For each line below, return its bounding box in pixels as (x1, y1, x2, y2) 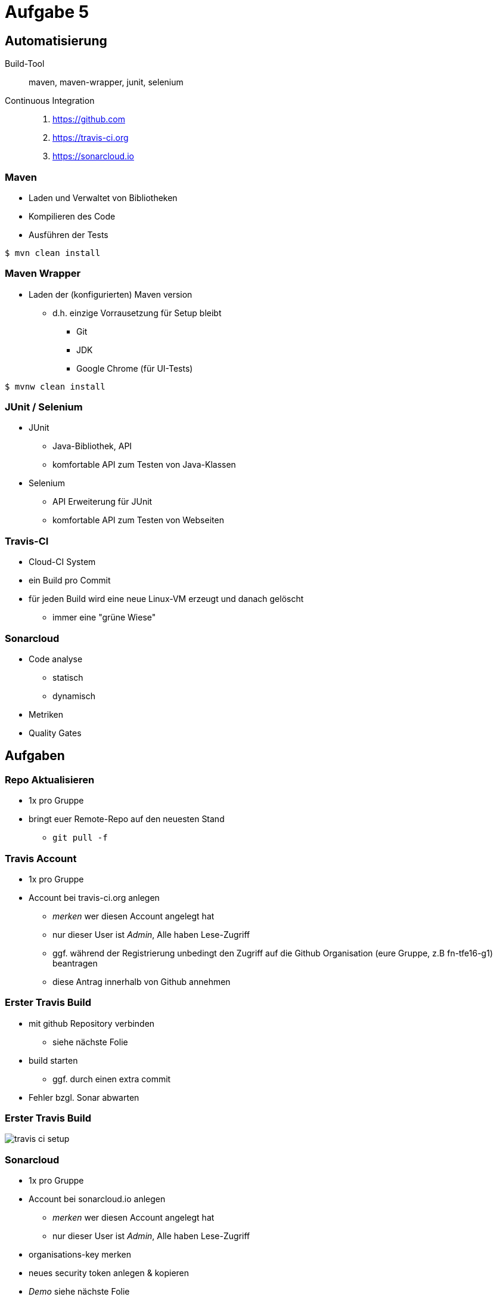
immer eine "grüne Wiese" (52, 612, 156, 623)
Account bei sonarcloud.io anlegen (29, 1194, 166, 1205)
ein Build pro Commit (29, 575, 111, 586)
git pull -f (52, 833, 108, 843)
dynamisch (52, 690, 95, 701)
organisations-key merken (29, 1249, 132, 1260)
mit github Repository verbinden (29, 1018, 155, 1029)
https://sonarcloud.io (52, 151, 134, 162)
